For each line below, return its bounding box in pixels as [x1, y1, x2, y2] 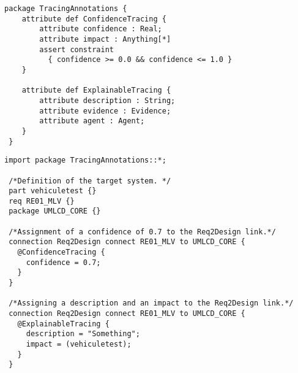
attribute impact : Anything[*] [39, 34, 171, 44]
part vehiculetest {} [9, 186, 97, 196]
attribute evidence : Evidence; [39, 106, 171, 115]
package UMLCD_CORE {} [9, 207, 101, 216]
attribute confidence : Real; [39, 25, 162, 34]
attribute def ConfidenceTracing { [21, 14, 166, 23]
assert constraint [39, 45, 114, 54]
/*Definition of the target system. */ [9, 176, 171, 185]
